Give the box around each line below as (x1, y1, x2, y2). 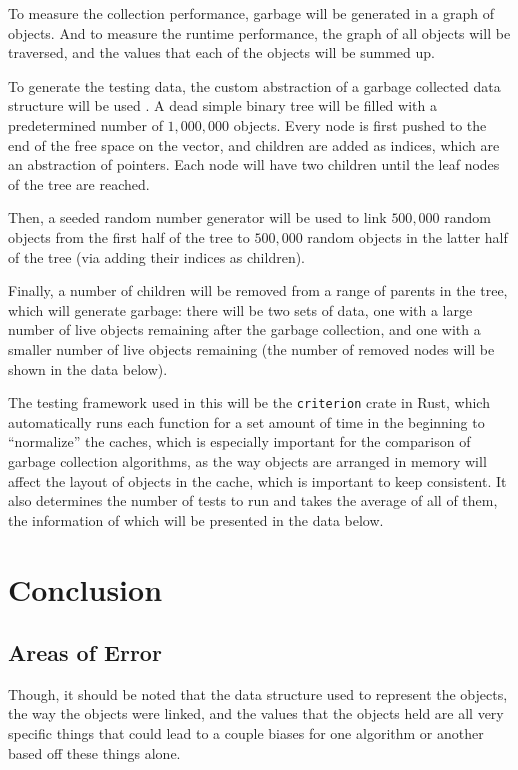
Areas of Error (8, 637, 162, 668)
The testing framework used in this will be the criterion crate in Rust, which (8, 392, 490, 413)
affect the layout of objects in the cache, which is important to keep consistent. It (8, 470, 507, 491)
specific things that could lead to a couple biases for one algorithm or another (8, 723, 484, 744)
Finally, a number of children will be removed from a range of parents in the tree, (8, 280, 508, 301)
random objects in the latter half (307, 226, 508, 247)
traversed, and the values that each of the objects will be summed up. (8, 42, 435, 63)
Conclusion (8, 568, 163, 609)
